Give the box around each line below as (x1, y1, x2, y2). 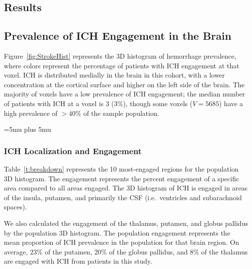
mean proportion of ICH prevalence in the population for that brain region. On (4, 237, 239, 247)
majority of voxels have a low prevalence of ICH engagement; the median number (4, 89, 245, 99)
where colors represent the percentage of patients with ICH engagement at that (4, 60, 239, 70)
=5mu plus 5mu (4, 124, 51, 134)
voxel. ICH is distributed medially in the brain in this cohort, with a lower (4, 70, 225, 80)
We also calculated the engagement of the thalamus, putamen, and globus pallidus (4, 218, 248, 228)
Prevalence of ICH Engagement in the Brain (4, 28, 232, 43)
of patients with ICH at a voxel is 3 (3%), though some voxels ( (4, 98, 193, 108)
